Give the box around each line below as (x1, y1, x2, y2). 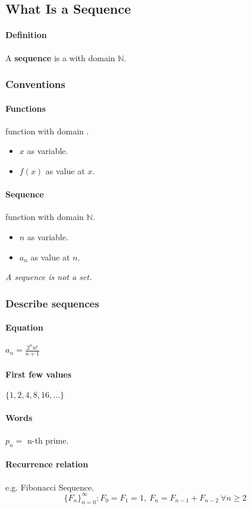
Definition (5, 29, 47, 41)
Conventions (5, 77, 65, 92)
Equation (5, 321, 43, 334)
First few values (5, 367, 72, 380)
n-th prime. (27, 433, 69, 446)
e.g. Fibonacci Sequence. (5, 480, 95, 493)
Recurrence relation (5, 458, 89, 470)
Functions (5, 102, 46, 114)
